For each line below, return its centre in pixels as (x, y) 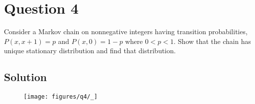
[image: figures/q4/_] (61, 97)
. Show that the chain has (212, 41)
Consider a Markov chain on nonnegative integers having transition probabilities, (126, 31)
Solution (26, 77)
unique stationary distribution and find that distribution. (90, 51)
